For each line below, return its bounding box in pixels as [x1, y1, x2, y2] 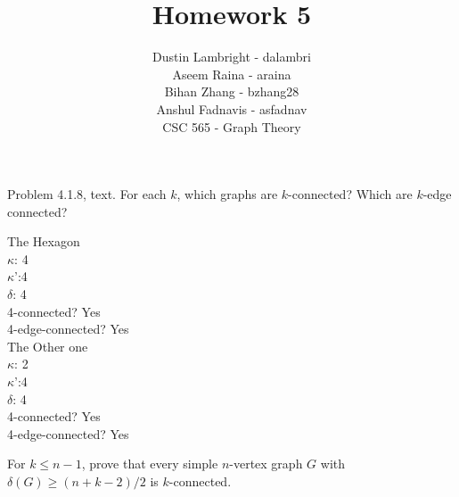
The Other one [7, 336, 88, 355]
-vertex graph [229, 454, 303, 473]
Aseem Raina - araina [172, 64, 291, 83]
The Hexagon [7, 232, 80, 251]
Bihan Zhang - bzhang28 [164, 82, 299, 101]
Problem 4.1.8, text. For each [7, 185, 167, 203]
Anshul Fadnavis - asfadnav [156, 99, 307, 118]
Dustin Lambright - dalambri [152, 47, 311, 66]
